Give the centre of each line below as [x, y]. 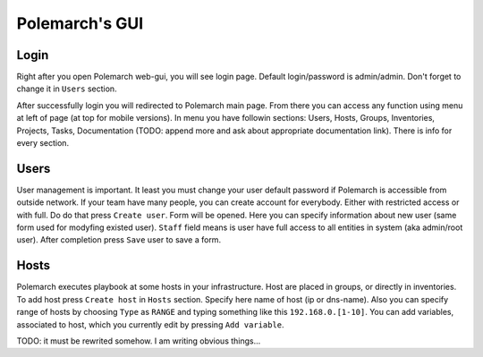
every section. [43, 143]
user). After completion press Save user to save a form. [119, 240]
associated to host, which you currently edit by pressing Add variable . [151, 324]
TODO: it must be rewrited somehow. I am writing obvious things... [139, 341]
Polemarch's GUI [80, 23]
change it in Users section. [67, 89]
